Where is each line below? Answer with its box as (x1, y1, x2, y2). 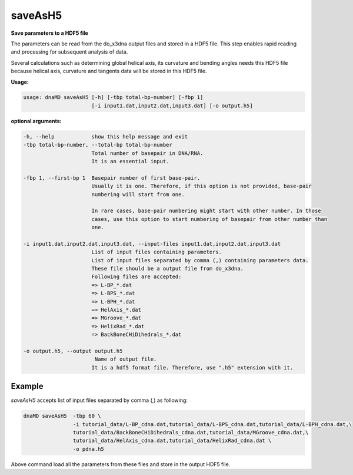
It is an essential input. (91, 158, 169, 165)
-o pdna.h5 (72, 446, 104, 452)
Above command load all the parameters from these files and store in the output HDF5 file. (11, 460, 231, 468)
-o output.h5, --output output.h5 (23, 348, 123, 354)
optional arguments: (11, 117, 62, 124)
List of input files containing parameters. (91, 249, 222, 256)
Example (11, 381, 44, 391)
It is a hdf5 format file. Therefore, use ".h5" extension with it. (91, 364, 294, 371)
